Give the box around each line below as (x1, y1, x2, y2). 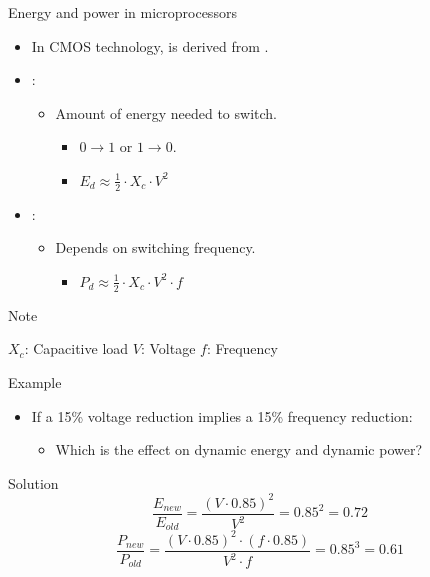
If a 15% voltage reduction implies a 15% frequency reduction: (31, 405, 413, 426)
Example (8, 372, 62, 392)
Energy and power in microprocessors (8, 2, 237, 22)
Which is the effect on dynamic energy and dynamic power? (55, 439, 423, 460)
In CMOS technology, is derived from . (31, 35, 269, 56)
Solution (8, 472, 59, 493)
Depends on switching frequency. (55, 237, 256, 258)
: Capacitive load (24, 338, 129, 359)
